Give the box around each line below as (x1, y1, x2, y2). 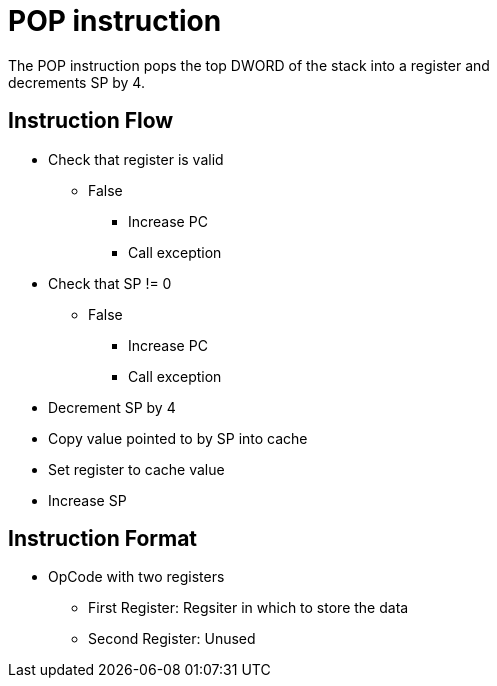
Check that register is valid (48, 150, 224, 168)
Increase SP (48, 491, 127, 509)
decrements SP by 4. (8, 73, 145, 91)
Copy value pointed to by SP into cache (48, 429, 308, 447)
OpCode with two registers (48, 568, 225, 586)
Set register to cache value (48, 460, 225, 478)
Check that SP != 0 (48, 274, 172, 292)
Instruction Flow (8, 108, 174, 134)
